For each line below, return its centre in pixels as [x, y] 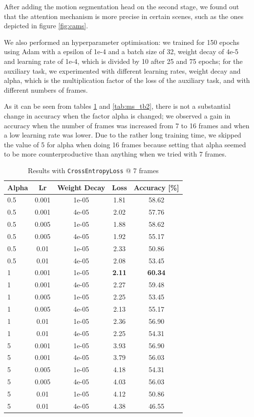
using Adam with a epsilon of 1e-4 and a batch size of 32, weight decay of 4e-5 [121, 51]
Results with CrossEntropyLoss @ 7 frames [93, 170]
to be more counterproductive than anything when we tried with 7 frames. [115, 154]
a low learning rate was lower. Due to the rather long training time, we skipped [123, 135]
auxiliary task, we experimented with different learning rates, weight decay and [122, 70]
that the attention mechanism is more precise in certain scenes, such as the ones [124, 16]
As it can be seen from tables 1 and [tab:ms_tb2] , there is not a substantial [117, 106]
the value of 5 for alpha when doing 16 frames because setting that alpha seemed [125, 144]
